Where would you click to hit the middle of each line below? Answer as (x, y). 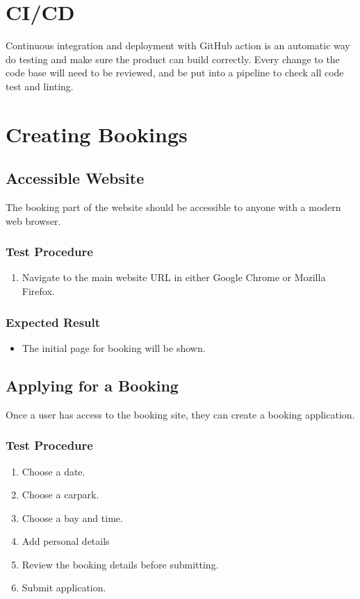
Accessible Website (75, 178)
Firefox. (38, 291)
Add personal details (66, 541)
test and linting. (40, 86)
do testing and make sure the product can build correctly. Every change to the (173, 59)
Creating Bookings (97, 134)
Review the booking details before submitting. (120, 564)
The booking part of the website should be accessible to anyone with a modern (173, 207)
